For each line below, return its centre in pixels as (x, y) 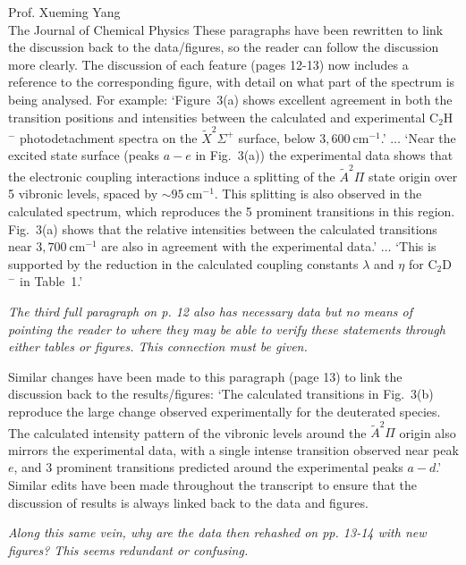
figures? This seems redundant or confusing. (128, 549)
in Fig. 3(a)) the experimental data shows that (324, 155)
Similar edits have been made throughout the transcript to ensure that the (213, 485)
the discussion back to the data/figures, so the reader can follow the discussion (224, 47)
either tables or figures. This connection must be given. (158, 346)
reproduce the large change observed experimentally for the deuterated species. (225, 411)
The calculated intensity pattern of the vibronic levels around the (187, 432)
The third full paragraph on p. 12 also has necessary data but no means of (210, 311)
